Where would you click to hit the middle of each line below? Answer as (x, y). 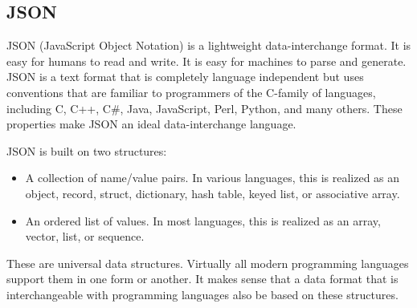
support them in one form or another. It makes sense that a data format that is (202, 279)
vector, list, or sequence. (85, 236)
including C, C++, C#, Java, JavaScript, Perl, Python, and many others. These (204, 108)
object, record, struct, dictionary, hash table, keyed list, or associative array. (213, 193)
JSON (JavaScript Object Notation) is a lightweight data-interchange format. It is (209, 45)
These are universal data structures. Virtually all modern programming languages (208, 263)
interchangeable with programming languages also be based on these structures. (202, 294)
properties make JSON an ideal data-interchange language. (151, 124)
